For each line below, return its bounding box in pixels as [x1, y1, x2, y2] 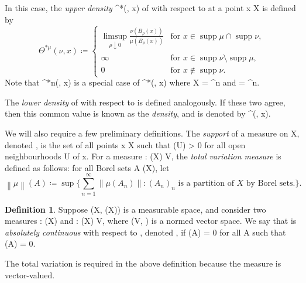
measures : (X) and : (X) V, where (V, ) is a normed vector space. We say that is [5, 214, 297, 227]
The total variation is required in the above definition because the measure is [5, 257, 281, 269]
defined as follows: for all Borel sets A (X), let [5, 161, 170, 173]
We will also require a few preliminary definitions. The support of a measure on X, [5, 127, 300, 139]
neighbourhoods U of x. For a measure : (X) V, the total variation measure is [5, 150, 281, 162]
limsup [103, 32, 127, 40]
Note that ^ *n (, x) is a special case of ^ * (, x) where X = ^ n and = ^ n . [5, 76, 260, 88]
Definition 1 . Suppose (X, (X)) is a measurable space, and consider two [5, 203, 266, 215]
